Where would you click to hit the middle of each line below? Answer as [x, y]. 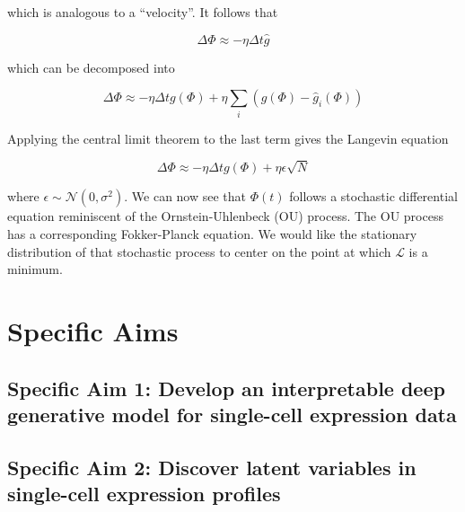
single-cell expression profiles [144, 494]
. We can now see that [185, 196]
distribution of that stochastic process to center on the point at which [199, 251]
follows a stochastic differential [373, 196]
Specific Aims [93, 331]
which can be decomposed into [91, 67]
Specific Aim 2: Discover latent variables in [212, 467]
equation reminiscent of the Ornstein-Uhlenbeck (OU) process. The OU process [225, 216]
